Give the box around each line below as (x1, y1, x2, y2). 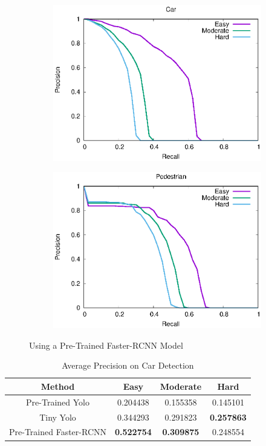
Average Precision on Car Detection (62, 359, 194, 372)
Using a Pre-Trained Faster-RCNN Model (29, 338, 183, 351)
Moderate (160, 380, 202, 392)
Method (41, 380, 75, 392)
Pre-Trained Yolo (26, 395, 89, 408)
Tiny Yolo (39, 410, 76, 423)
